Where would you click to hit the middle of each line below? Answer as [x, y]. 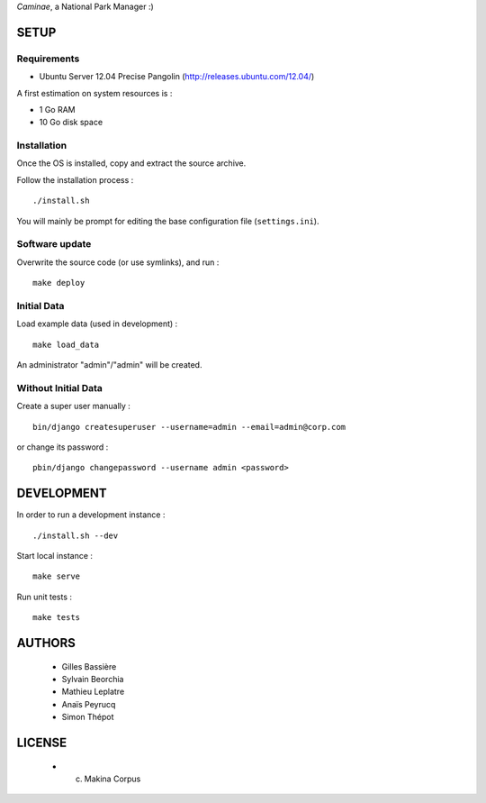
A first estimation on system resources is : [94, 93]
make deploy [59, 283]
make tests [57, 618]
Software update [54, 244]
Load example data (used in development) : [97, 324]
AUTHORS [46, 643]
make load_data [66, 344]
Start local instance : [55, 556]
